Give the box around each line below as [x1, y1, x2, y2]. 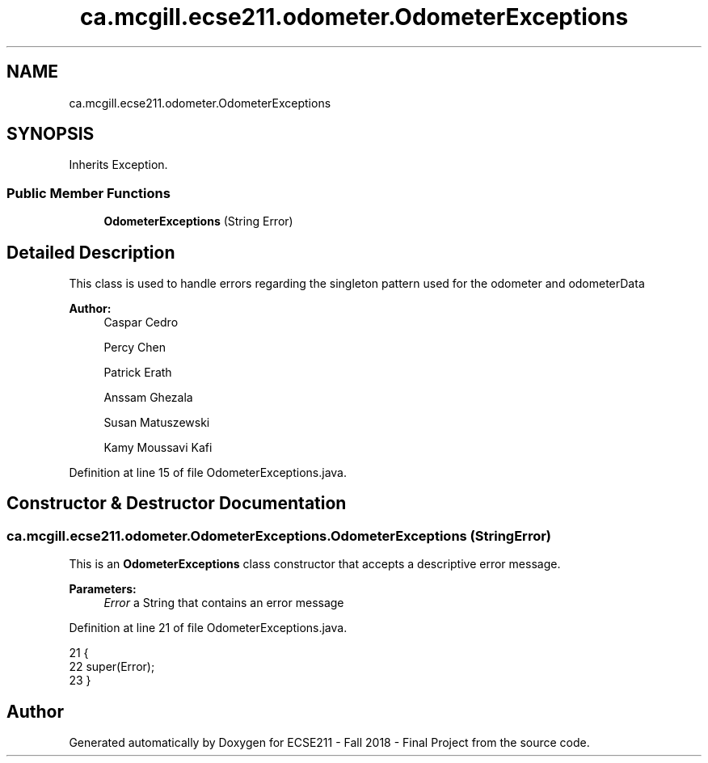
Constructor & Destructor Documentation [6, 493, 347, 514]
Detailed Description [6, 242, 175, 263]
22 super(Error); [69, 660, 155, 674]
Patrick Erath [103, 365, 172, 380]
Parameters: [69, 582, 137, 596]
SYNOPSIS [6, 124, 95, 145]
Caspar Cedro [103, 315, 179, 330]
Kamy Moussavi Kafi [103, 441, 213, 455]
